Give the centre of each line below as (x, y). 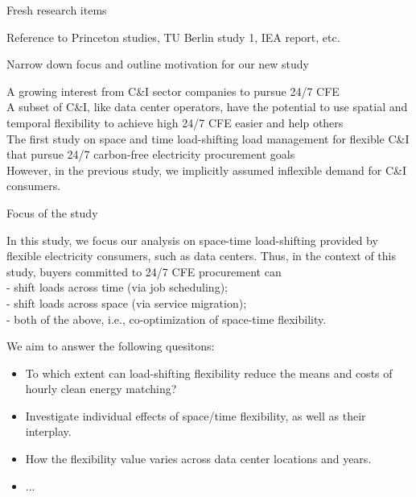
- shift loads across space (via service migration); (127, 302)
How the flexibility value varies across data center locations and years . (198, 459)
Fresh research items (57, 10)
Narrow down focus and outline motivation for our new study (158, 64)
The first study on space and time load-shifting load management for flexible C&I (208, 138)
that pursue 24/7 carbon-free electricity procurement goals (151, 154)
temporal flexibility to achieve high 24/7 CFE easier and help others (175, 122)
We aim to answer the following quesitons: (111, 346)
